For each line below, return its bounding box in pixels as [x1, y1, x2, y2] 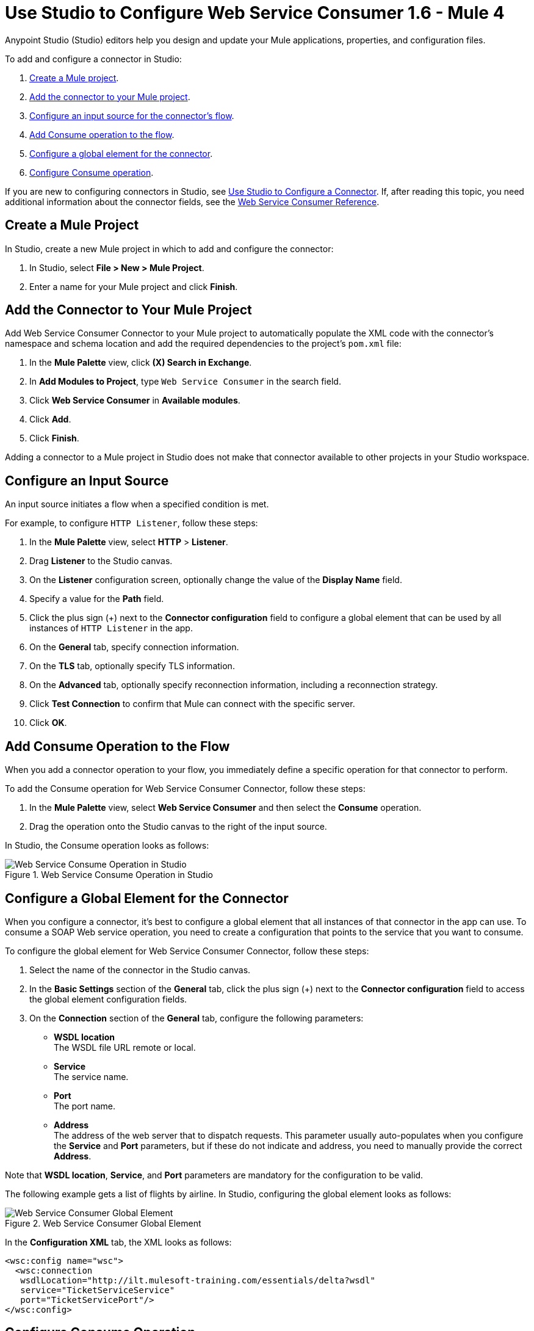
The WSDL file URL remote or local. [54, 1042, 196, 1053]
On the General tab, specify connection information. [29, 642, 239, 653]
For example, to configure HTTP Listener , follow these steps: [5, 518, 258, 529]
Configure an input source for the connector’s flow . [29, 110, 234, 121]
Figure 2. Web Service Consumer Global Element [5, 1217, 201, 1228]
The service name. [54, 1071, 129, 1082]
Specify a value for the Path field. [29, 593, 164, 604]
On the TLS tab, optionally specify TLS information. [29, 661, 235, 672]
